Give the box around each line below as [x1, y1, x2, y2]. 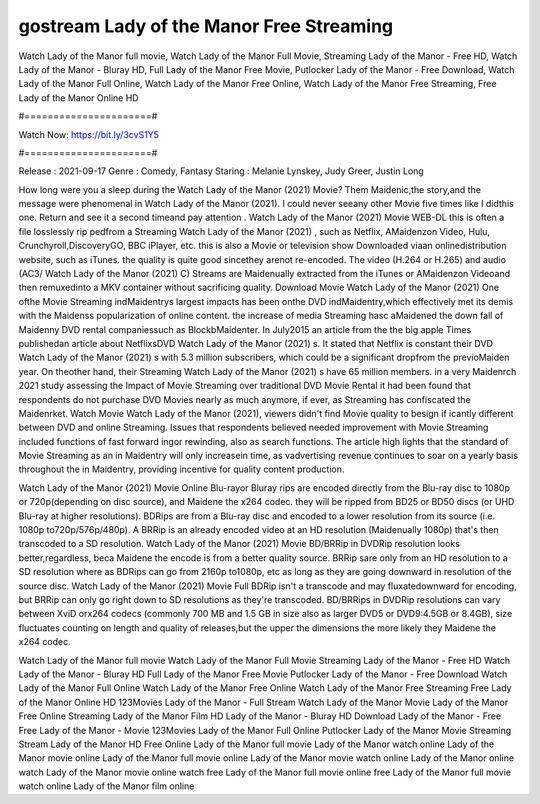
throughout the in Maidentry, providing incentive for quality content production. [18, 463, 345, 475]
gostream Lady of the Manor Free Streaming [18, 15, 394, 37]
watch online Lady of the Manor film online [18, 780, 195, 792]
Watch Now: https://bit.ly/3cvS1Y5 [18, 128, 160, 140]
